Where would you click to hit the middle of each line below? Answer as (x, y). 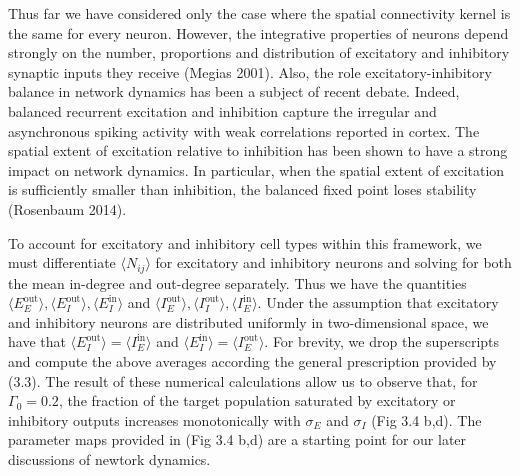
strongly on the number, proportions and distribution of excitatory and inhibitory (259, 52)
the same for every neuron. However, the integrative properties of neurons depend (258, 32)
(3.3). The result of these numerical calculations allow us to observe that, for (243, 380)
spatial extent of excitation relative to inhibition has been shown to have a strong (258, 150)
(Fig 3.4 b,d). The (426, 419)
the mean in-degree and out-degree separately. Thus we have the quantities (237, 282)
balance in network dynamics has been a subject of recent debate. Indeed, (234, 91)
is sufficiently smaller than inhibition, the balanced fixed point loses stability (242, 189)
